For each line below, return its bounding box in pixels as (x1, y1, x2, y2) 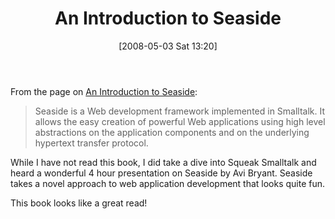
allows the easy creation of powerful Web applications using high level (34, 115, 326, 127)
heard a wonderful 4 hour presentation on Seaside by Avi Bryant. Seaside (10, 167, 313, 179)
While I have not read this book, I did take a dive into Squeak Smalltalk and (10, 156, 317, 168)
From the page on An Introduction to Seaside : (10, 85, 198, 97)
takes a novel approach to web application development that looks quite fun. (10, 177, 326, 189)
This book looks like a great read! (10, 197, 148, 209)
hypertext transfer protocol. (34, 137, 149, 149)
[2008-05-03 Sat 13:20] (118, 40, 218, 52)
